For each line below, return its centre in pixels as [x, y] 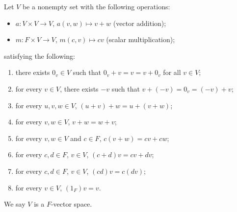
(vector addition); [140, 23]
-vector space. [71, 204]
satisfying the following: [39, 56]
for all [172, 72]
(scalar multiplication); [141, 39]
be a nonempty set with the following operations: [96, 6]
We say [15, 204]
